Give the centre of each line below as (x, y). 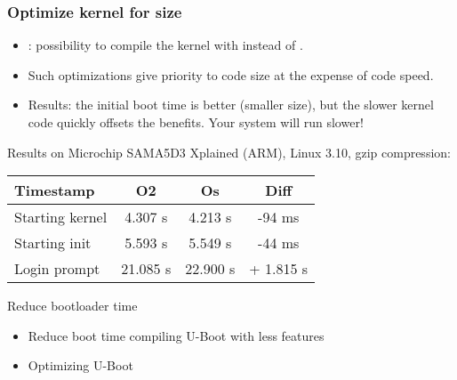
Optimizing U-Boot (80, 365)
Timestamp (55, 190)
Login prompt (57, 269)
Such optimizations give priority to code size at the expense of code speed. (231, 74)
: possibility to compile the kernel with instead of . (165, 45)
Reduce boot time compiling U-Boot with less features (176, 335)
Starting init (53, 243)
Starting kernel (61, 217)
